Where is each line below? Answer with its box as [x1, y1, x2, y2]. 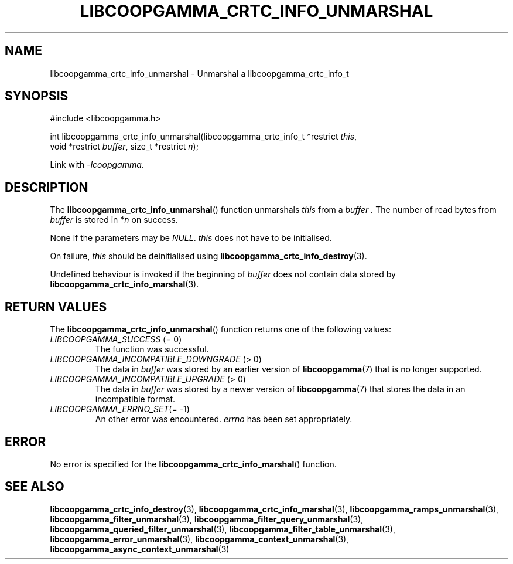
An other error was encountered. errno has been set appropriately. [95, 414, 353, 424]
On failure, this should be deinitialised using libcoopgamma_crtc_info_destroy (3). [50, 251, 367, 261]
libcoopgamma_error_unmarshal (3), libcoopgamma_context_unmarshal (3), [50, 534, 349, 544]
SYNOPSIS [5, 89, 69, 104]
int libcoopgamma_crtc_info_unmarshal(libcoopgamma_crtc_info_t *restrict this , [50, 131, 357, 142]
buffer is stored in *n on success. [50, 215, 178, 225]
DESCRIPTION [5, 179, 88, 195]
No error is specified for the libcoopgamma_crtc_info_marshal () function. [50, 458, 337, 469]
